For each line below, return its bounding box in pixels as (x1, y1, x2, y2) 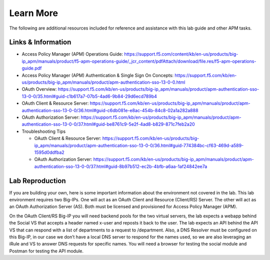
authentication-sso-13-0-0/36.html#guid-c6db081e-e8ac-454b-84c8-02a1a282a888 (21, 107, 198, 113)
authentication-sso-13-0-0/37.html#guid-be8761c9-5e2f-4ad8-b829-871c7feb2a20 (21, 121, 195, 127)
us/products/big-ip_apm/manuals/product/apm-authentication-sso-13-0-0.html (21, 79, 185, 85)
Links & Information (9, 38, 71, 47)
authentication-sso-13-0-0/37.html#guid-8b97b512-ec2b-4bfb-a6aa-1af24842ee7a (34, 163, 207, 169)
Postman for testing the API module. (9, 248, 84, 254)
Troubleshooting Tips (21, 128, 66, 134)
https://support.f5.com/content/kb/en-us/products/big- (124, 51, 238, 57)
